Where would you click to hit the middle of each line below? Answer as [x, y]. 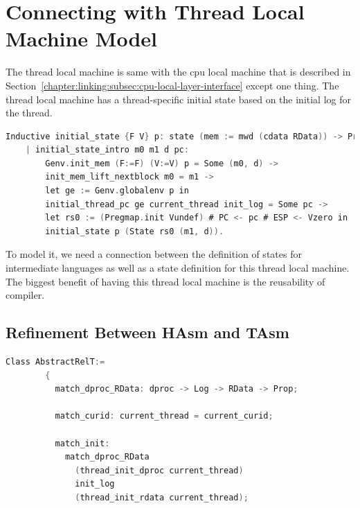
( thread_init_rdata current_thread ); [162, 497]
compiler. [25, 295]
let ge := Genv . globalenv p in [117, 191]
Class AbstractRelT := [55, 362]
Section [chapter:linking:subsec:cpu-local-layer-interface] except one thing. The [172, 85]
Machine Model [81, 38]
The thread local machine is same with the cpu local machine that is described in [178, 72]
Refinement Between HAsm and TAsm [147, 332]
